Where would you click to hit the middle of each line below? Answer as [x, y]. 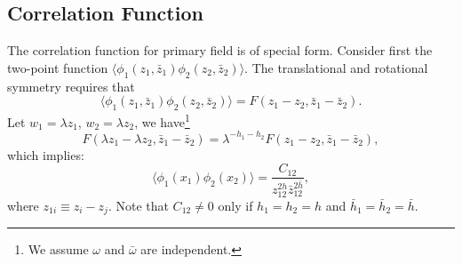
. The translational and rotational [336, 67]
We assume [58, 249]
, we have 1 [162, 120]
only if [235, 205]
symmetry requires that [71, 86]
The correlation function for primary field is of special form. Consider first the [220, 50]
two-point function [58, 67]
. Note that [138, 205]
